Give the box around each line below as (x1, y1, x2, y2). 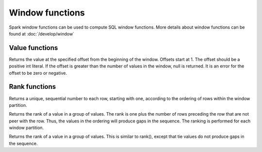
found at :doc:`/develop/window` (9, 31, 75, 36)
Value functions (9, 44, 58, 52)
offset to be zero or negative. (9, 70, 67, 76)
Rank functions (9, 83, 56, 91)
